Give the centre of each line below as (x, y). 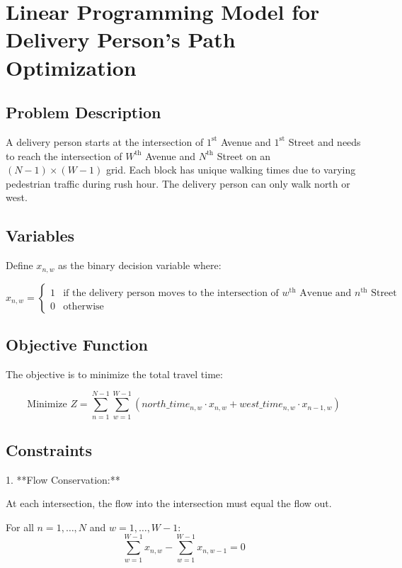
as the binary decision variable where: (140, 265)
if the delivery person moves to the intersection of (171, 293)
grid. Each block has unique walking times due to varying (231, 170)
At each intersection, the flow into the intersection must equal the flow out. (169, 503)
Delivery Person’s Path (121, 39)
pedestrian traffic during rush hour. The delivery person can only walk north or (178, 183)
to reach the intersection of (64, 155)
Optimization (71, 67)
